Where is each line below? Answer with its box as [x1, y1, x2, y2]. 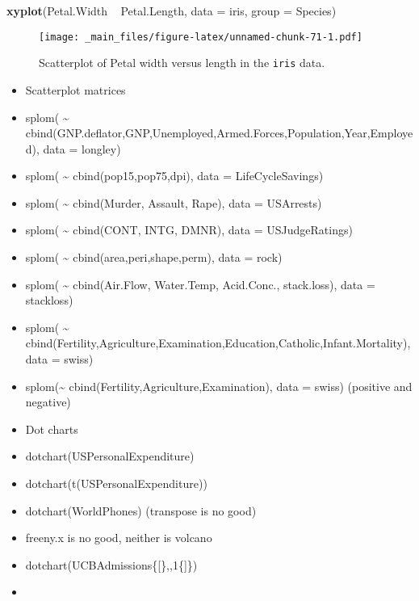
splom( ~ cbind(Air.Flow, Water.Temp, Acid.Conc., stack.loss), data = [25, 275, 375, 292]
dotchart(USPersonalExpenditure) [25, 448, 195, 464]
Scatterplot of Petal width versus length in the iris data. [39, 54, 325, 71]
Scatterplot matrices [25, 81, 126, 98]
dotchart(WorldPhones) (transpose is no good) [25, 502, 257, 519]
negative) [25, 393, 71, 410]
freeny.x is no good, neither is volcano [25, 529, 212, 546]
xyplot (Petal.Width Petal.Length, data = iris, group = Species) [6, 2, 337, 19]
